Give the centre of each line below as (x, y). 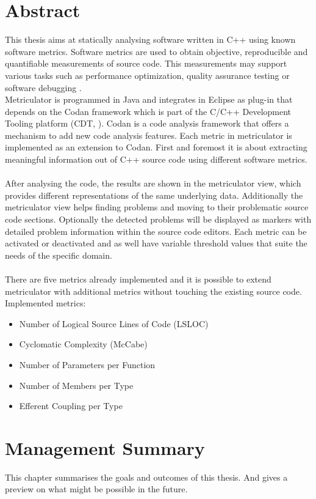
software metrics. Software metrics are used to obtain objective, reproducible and (156, 51)
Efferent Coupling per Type (71, 406)
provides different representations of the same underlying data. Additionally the (154, 195)
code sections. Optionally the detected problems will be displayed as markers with (158, 219)
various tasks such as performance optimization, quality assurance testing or (147, 75)
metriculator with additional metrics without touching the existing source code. (153, 291)
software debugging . (43, 87)
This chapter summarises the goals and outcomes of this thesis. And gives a (146, 477)
